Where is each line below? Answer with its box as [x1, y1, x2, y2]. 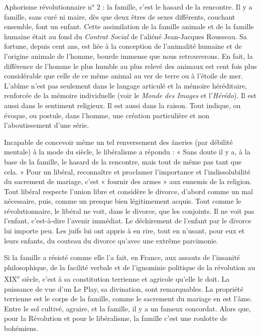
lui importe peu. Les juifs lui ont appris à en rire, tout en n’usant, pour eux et [4, 225, 245, 236]
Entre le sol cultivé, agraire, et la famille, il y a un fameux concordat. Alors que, [4, 303, 251, 313]
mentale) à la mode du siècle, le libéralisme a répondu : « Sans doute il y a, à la [4, 146, 250, 157]
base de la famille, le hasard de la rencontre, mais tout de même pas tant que [4, 156, 242, 166]
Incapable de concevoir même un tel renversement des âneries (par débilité [4, 136, 233, 147]
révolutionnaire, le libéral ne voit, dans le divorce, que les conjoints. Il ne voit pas [4, 205, 254, 216]
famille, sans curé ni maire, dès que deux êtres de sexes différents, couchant [4, 11, 235, 22]
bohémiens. [4, 323, 39, 333]
